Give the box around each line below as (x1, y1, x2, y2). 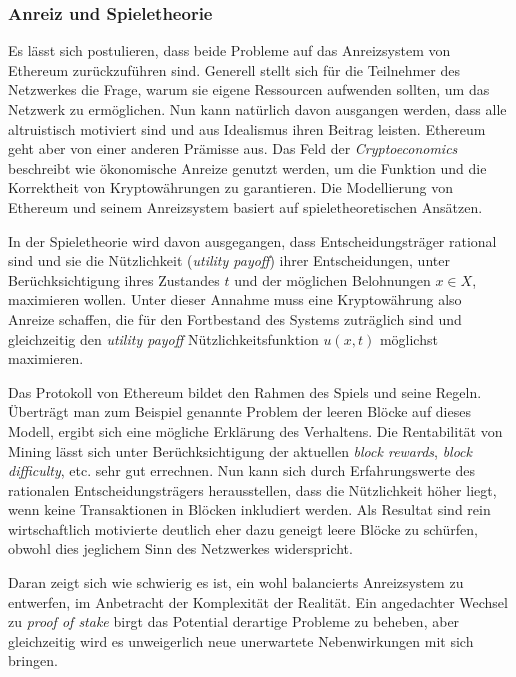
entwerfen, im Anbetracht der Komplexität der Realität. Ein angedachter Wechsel (8, 591, 508, 612)
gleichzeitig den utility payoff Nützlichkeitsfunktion (8, 328, 319, 349)
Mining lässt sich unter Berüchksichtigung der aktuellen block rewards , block (8, 440, 473, 461)
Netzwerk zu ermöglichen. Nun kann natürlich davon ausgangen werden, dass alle (8, 99, 507, 119)
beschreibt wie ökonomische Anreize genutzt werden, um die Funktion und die (8, 157, 487, 178)
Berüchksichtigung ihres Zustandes (8, 269, 220, 290)
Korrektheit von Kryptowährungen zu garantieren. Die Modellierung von (8, 177, 454, 198)
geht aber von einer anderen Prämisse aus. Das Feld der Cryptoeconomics (8, 138, 458, 159)
